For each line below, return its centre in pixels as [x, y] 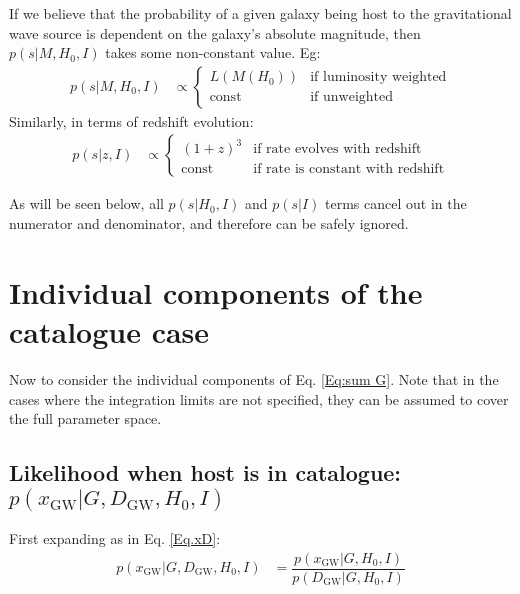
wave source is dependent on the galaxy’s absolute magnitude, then [215, 32]
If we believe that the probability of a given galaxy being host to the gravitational [260, 13]
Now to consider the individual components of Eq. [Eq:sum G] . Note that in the [254, 378]
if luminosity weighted [378, 77]
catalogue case [109, 331]
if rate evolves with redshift [337, 149]
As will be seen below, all [86, 203]
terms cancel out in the [396, 203]
